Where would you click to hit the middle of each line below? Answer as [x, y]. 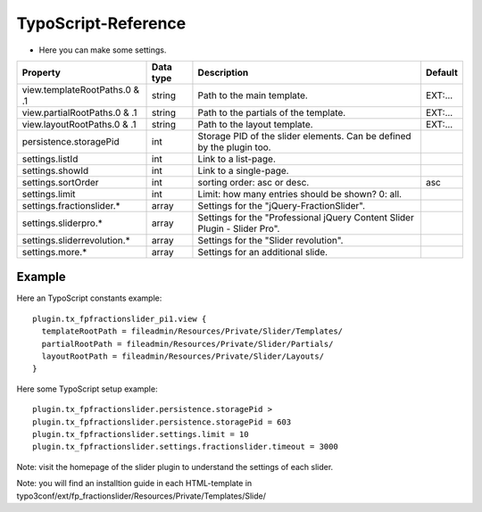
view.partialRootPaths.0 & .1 [79, 112]
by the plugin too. [234, 147]
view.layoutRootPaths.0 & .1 [79, 124]
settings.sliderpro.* [62, 223]
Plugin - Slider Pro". [239, 228]
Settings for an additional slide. [263, 252]
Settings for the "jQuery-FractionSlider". [282, 205]
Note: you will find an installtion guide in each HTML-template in [134, 483]
